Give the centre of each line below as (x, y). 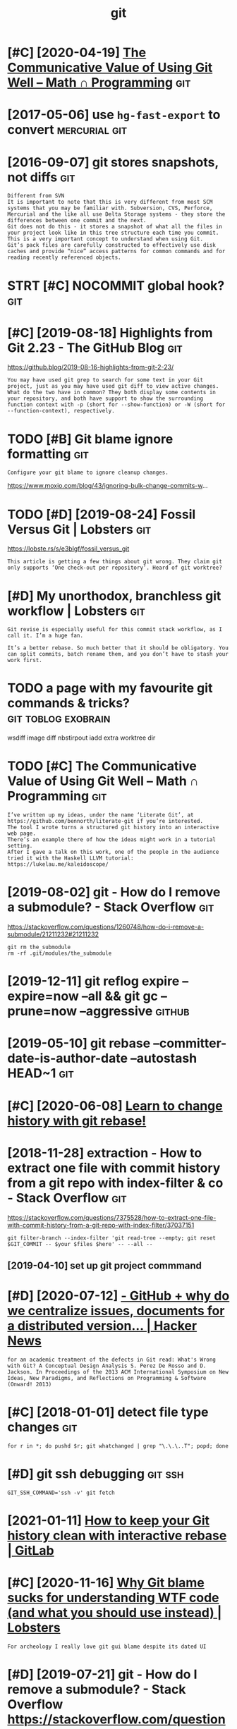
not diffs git (41, 177)
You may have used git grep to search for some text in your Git (105, 380)
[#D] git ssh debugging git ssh (96, 1474)
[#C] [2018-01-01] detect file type (108, 1412)
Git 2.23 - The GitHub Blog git (95, 348)
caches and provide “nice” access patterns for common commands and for (116, 252)
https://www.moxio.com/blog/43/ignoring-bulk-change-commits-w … (108, 486)
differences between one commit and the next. (77, 221)
